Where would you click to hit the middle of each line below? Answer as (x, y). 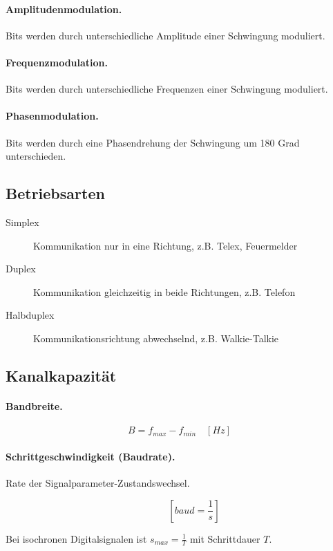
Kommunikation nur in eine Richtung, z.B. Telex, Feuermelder (165, 245)
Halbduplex (30, 315)
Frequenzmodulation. (57, 62)
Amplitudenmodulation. (64, 9)
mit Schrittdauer (225, 538)
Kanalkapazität (61, 375)
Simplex (22, 222)
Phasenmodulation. (52, 116)
